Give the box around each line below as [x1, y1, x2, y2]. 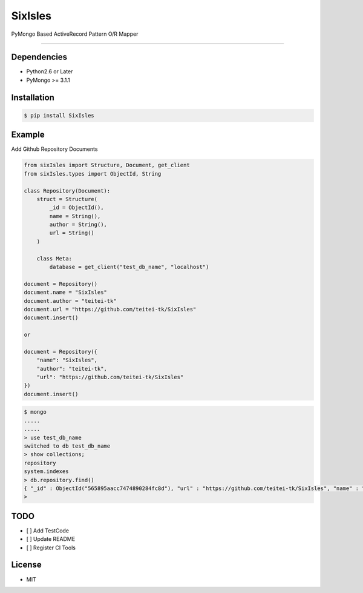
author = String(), [49, 221, 107, 228]
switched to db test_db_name [24, 443, 111, 449]
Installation [11, 92, 54, 102]
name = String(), [49, 213, 101, 219]
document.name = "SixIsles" [24, 289, 107, 296]
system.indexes [24, 468, 69, 475]
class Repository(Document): [24, 187, 111, 194]
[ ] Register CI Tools [26, 544, 76, 551]
